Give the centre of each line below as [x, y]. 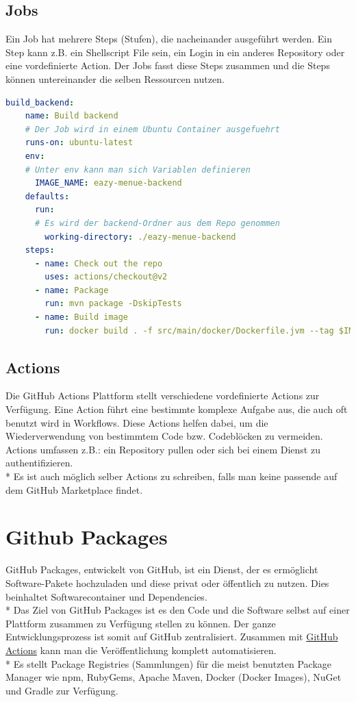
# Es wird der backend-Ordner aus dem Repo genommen [157, 223]
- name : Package [72, 290]
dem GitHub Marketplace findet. [74, 489]
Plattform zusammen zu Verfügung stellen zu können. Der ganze [141, 623]
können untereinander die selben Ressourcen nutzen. [115, 78]
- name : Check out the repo [99, 263]
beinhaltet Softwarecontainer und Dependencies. [106, 596]
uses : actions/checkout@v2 [106, 277]
